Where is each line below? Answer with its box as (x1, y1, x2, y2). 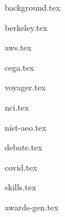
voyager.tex (5, 81, 46, 93)
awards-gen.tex (5, 200, 58, 213)
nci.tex (5, 100, 29, 113)
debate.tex (5, 141, 43, 153)
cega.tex (5, 61, 34, 73)
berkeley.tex (5, 21, 48, 33)
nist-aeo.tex (5, 121, 47, 133)
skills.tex (5, 181, 37, 193)
